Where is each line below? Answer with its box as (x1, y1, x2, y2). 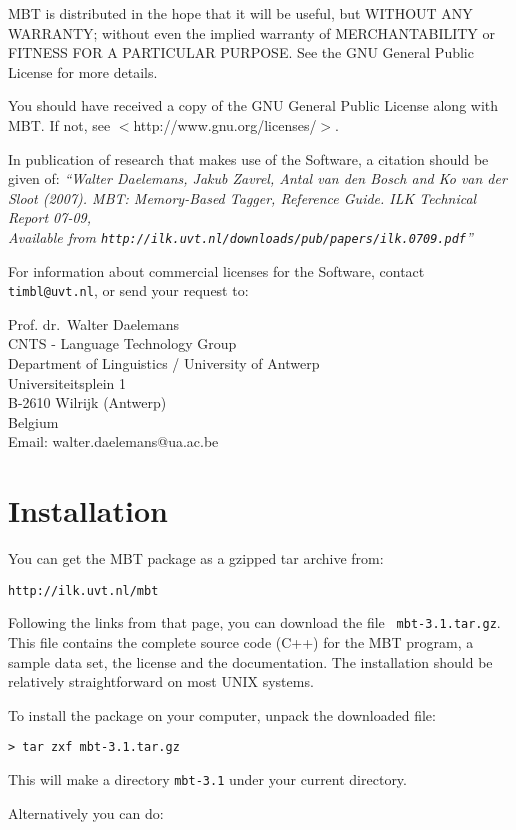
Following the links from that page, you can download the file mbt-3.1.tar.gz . (8, 612, 501, 633)
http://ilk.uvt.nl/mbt (8, 583, 159, 598)
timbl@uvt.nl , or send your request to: (8, 280, 249, 301)
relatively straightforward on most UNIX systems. (8, 671, 314, 692)
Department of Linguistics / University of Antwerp (8, 353, 320, 374)
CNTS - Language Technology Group (8, 333, 237, 354)
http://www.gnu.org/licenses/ (133, 114, 317, 135)
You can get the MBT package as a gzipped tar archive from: (8, 548, 384, 569)
